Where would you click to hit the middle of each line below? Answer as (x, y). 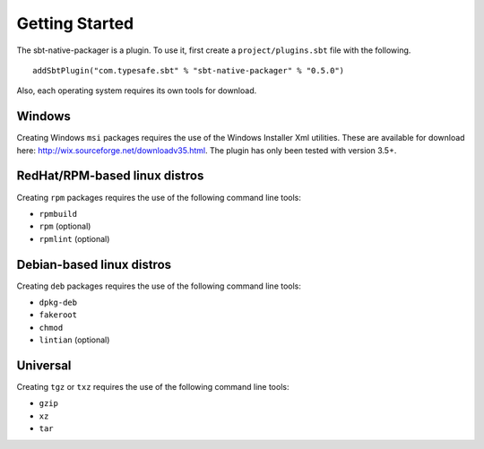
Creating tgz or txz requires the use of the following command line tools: (153, 387)
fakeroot (58, 315)
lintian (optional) (74, 340)
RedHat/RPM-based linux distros (110, 176)
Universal (44, 365)
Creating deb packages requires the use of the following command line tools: (159, 286)
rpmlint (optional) (74, 238)
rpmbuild (58, 214)
